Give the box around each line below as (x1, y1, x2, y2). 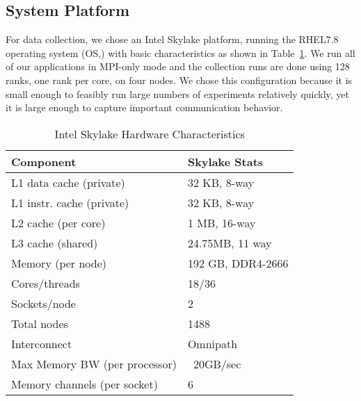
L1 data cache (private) (11, 174, 125, 190)
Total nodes (11, 315, 68, 332)
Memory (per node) (11, 254, 106, 271)
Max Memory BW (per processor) (11, 355, 177, 372)
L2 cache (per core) (11, 214, 106, 231)
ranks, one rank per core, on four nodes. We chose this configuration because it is (6, 72, 353, 87)
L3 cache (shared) (11, 234, 98, 251)
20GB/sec (193, 355, 241, 372)
